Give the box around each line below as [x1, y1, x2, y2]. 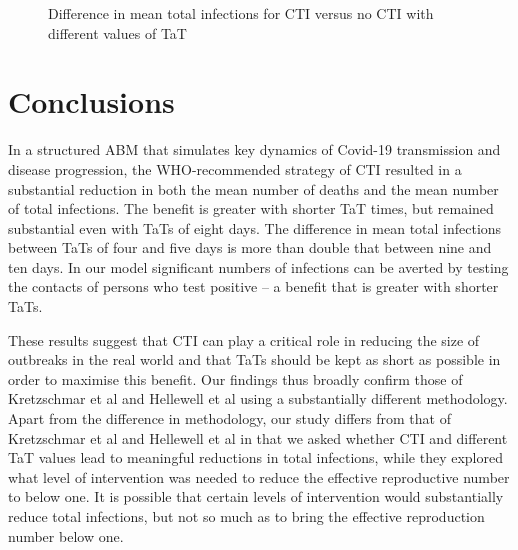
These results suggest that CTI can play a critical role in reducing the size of [8, 329, 480, 350]
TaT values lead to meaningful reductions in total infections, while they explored [8, 447, 503, 468]
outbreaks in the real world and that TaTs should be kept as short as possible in [8, 349, 501, 370]
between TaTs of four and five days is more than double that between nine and [8, 237, 492, 258]
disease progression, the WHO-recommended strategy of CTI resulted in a [8, 158, 462, 179]
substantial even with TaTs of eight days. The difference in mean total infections [8, 217, 502, 238]
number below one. [8, 525, 124, 546]
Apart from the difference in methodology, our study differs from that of [8, 408, 451, 429]
